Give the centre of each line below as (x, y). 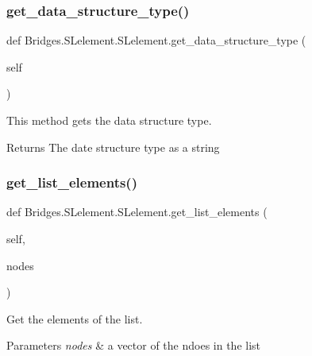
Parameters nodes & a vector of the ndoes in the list (134, 345)
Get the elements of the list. (75, 318)
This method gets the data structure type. (109, 120)
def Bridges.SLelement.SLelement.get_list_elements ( (137, 212)
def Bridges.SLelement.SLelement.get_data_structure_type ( (156, 40)
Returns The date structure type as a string (113, 147)
